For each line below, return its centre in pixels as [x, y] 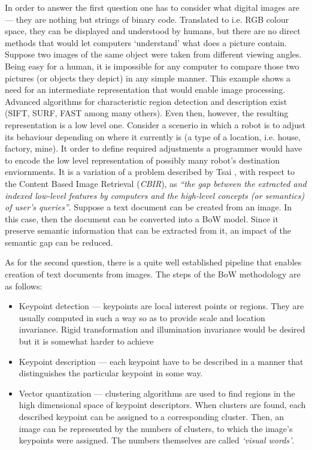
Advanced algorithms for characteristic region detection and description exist [146, 101]
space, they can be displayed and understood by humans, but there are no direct [153, 31]
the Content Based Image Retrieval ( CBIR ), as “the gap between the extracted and [156, 183]
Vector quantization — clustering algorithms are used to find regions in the [157, 393]
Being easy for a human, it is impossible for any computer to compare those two [152, 66]
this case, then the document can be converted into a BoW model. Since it [142, 218]
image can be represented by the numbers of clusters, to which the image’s [156, 428]
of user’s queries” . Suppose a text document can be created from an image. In [149, 207]
